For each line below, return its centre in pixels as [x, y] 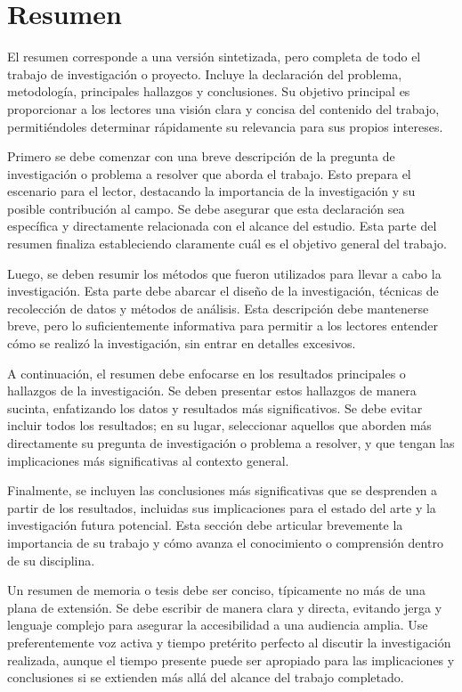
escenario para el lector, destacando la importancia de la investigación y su [211, 191]
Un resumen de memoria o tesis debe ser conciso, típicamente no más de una [216, 590]
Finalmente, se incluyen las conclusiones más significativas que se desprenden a [223, 490]
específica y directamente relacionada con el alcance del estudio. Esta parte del [222, 226]
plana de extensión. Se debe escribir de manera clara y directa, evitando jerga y [225, 607]
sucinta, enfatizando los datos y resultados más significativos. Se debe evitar [215, 407]
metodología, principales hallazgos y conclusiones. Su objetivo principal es [209, 91]
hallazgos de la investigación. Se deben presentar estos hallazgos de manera [212, 391]
